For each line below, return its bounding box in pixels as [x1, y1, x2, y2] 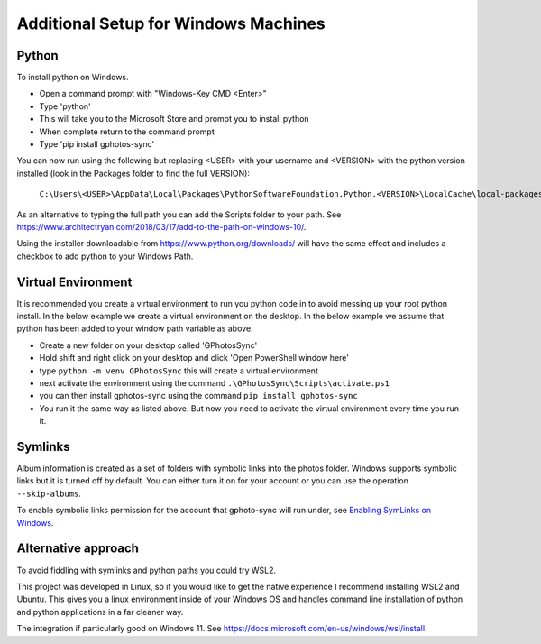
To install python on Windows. [16, 72, 130, 83]
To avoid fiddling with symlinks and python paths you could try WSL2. [16, 565, 277, 575]
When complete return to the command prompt [39, 126, 215, 137]
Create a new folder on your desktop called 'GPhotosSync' [39, 339, 258, 351]
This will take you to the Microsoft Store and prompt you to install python [39, 114, 310, 124]
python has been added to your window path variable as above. [16, 323, 253, 334]
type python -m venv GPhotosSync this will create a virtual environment [39, 365, 319, 376]
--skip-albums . [16, 488, 81, 499]
